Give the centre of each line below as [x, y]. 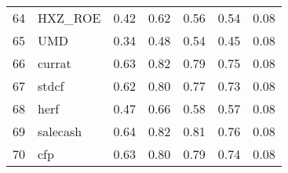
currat [55, 63]
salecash [60, 131]
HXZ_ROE [69, 18]
